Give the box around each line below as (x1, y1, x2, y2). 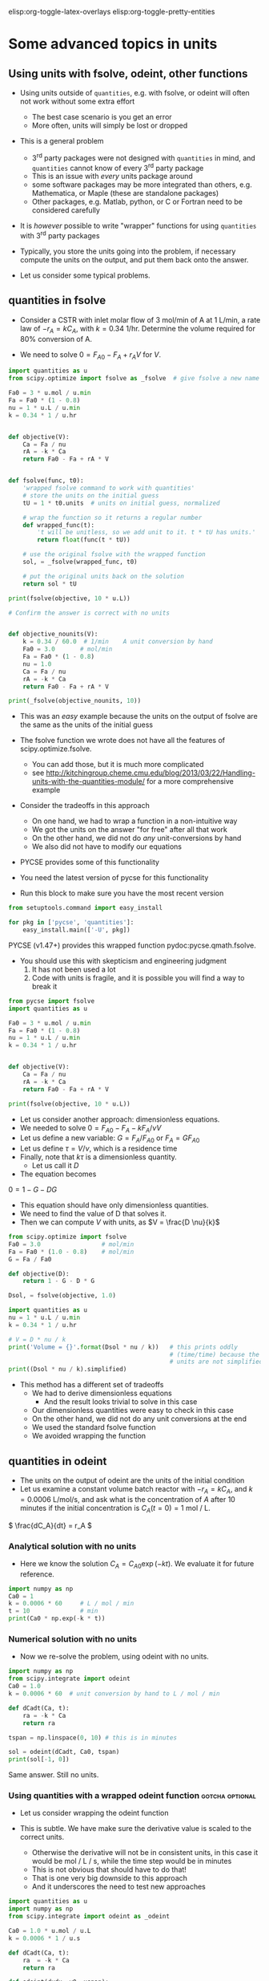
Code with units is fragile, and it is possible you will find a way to (31, 972, 245, 982)
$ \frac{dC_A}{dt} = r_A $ (8, 1520, 92, 1530)
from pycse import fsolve (8, 997, 94, 1005)
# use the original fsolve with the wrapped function (22, 550, 206, 558)
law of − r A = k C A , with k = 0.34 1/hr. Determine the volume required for (19, 323, 256, 335)
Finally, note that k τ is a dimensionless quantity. (19, 1152, 178, 1162)
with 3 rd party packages (19, 229, 100, 240)
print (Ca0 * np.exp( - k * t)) (8, 1614, 106, 1623)
